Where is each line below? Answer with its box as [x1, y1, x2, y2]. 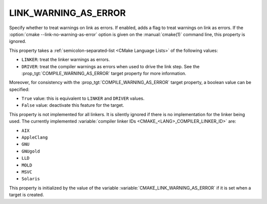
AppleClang [21, 135, 48, 140]
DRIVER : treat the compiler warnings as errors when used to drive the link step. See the [21, 63, 200, 69]
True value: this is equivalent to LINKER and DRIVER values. [21, 95, 145, 101]
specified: [9, 86, 30, 92]
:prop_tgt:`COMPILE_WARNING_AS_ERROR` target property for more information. [21, 70, 186, 76]
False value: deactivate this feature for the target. [21, 102, 125, 108]
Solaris [21, 176, 41, 182]
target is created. [9, 192, 44, 198]
